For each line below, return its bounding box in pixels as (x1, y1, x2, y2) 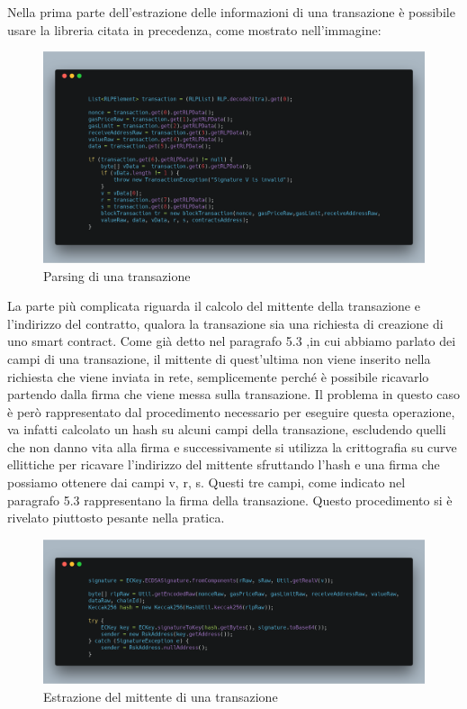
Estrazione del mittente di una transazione (43, 686, 278, 705)
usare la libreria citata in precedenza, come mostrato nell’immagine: (7, 20, 382, 39)
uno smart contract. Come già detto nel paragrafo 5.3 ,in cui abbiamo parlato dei (7, 332, 456, 350)
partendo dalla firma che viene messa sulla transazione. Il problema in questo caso (7, 385, 461, 404)
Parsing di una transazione (43, 266, 191, 285)
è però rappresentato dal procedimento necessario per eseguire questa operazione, (7, 402, 455, 421)
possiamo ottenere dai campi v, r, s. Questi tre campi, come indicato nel (7, 473, 406, 492)
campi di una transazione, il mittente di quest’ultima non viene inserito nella (7, 349, 431, 368)
